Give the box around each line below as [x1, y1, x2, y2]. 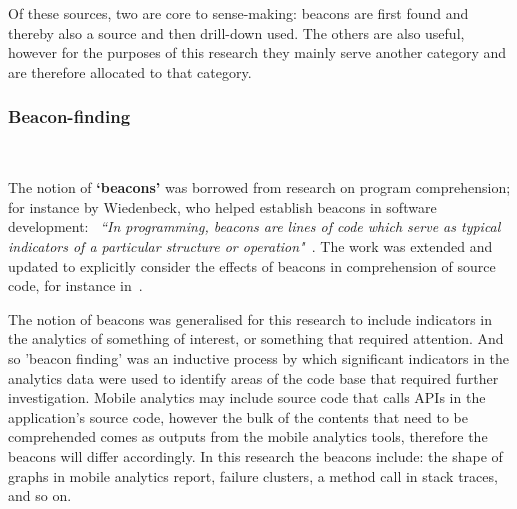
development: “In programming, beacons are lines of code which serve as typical [8, 216, 501, 237]
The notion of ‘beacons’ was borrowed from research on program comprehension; [8, 177, 511, 198]
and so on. [8, 485, 72, 506]
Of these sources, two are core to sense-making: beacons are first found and [8, 3, 469, 23]
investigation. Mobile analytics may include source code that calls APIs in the [8, 387, 486, 408]
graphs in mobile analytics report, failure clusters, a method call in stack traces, [8, 465, 498, 486]
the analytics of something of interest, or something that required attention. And [8, 328, 504, 349]
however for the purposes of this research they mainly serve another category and [8, 42, 507, 63]
